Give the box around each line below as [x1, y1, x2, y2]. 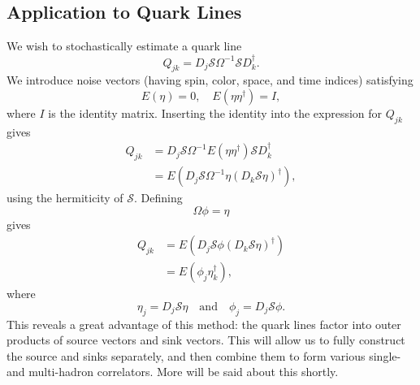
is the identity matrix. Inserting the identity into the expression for [48, 105, 383, 121]
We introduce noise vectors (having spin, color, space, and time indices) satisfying [6, 71, 414, 89]
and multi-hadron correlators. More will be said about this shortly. [6, 363, 339, 380]
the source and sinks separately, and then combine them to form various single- [6, 347, 401, 364]
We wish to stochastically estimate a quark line [6, 37, 242, 54]
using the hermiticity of [6, 189, 123, 206]
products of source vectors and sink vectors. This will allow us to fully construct [6, 331, 405, 348]
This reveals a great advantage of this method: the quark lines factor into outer [6, 315, 401, 332]
